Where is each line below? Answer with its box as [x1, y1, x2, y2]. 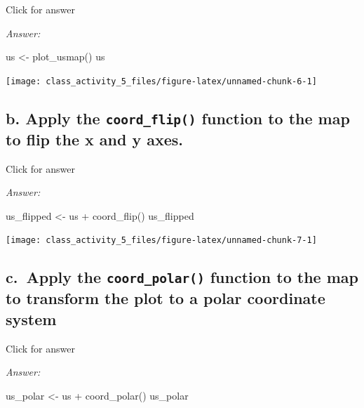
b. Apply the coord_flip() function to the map [6, 107, 350, 129]
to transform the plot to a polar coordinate [6, 287, 325, 309]
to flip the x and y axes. [6, 128, 183, 150]
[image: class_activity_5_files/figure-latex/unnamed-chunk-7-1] [6, 235, 317, 246]
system [6, 308, 57, 329]
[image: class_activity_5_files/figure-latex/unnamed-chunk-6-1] [6, 76, 317, 86]
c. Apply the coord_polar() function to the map [6, 266, 358, 288]
